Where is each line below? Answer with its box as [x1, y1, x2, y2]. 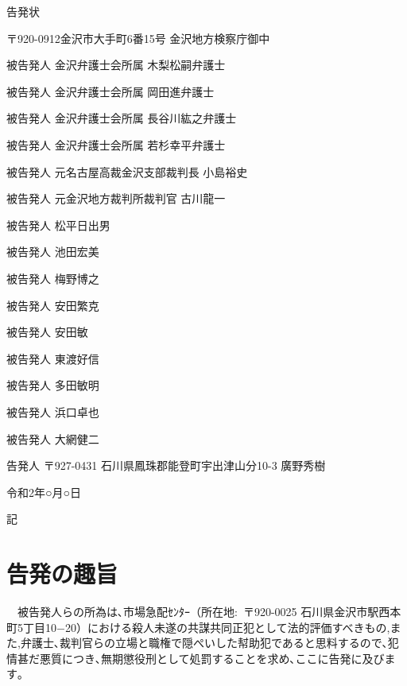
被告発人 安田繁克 [6, 296, 99, 313]
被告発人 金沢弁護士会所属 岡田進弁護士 [6, 83, 215, 99]
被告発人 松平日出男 [6, 216, 110, 233]
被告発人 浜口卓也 [6, 403, 99, 420]
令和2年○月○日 [6, 483, 81, 500]
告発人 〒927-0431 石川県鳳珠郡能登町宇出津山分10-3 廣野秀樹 [6, 457, 326, 474]
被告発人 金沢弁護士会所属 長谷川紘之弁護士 [6, 110, 237, 126]
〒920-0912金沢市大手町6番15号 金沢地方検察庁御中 [6, 29, 270, 46]
